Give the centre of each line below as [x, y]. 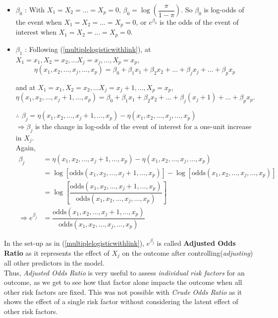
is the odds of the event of [199, 22]
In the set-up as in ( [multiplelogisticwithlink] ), [74, 243]
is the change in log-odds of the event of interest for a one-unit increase [143, 126]
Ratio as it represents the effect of [57, 252]
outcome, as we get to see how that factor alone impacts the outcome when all [123, 282]
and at [26, 87]
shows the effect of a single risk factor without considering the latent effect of [121, 301]
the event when [39, 22]
